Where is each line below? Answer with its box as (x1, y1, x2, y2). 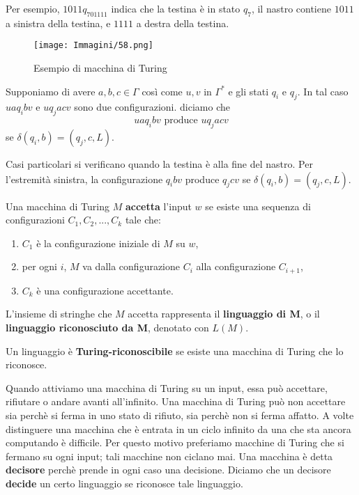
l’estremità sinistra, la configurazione (6, 171, 163, 186)
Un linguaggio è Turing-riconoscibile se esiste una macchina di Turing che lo (6, 343, 344, 358)
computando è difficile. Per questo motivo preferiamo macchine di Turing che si (6, 435, 344, 450)
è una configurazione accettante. (36, 283, 174, 297)
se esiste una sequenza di (205, 198, 311, 213)
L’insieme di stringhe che (6, 306, 112, 321)
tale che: (125, 212, 161, 227)
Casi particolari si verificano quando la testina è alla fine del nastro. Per (6, 157, 313, 171)
